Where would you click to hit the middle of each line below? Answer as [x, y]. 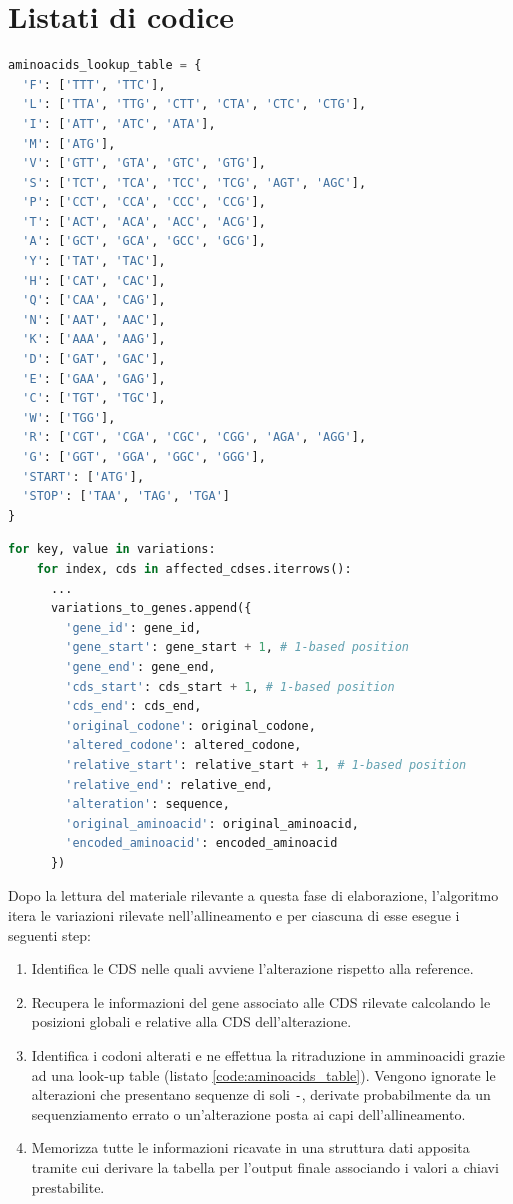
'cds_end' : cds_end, [133, 706]
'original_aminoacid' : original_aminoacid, [212, 823]
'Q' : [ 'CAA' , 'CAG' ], [94, 300]
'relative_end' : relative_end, [169, 784]
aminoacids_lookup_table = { [105, 65]
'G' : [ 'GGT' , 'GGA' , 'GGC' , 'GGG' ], [144, 457]
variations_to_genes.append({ [151, 608]
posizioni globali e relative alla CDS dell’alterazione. [191, 1021]
